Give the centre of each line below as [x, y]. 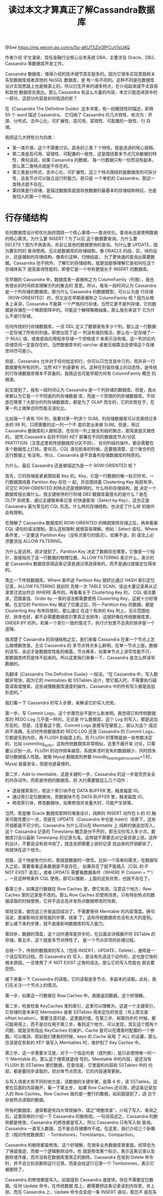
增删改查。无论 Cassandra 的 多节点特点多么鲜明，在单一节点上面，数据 [85, 646]
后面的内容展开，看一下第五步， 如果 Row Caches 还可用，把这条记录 [83, 1087]
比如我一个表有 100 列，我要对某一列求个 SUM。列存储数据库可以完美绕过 [79, 419]
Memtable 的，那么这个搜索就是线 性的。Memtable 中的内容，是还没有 [81, 1059]
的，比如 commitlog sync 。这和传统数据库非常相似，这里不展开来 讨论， [76, 744]
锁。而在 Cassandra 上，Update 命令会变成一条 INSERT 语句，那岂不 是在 [79, 1192]
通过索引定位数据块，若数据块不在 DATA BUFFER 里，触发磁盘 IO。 [79, 796]
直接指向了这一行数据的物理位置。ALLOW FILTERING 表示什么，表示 [82, 558]
